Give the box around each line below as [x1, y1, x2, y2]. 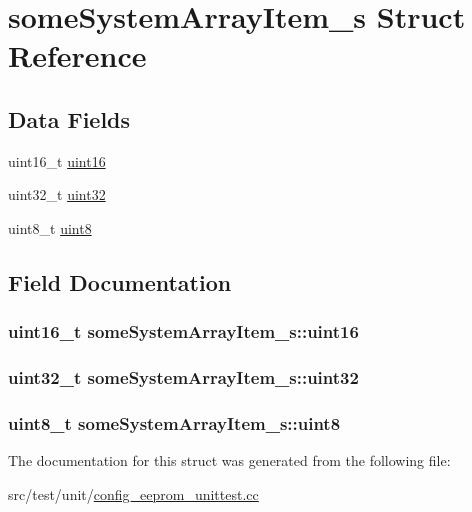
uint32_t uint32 [8, 184, 106, 205]
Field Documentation [8, 266, 232, 297]
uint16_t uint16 [8, 150, 106, 171]
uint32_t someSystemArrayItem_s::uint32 [8, 365, 359, 390]
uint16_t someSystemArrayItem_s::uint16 [8, 319, 359, 344]
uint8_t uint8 [8, 217, 92, 238]
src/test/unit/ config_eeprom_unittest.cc [8, 483, 259, 504]
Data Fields [8, 103, 131, 134]
